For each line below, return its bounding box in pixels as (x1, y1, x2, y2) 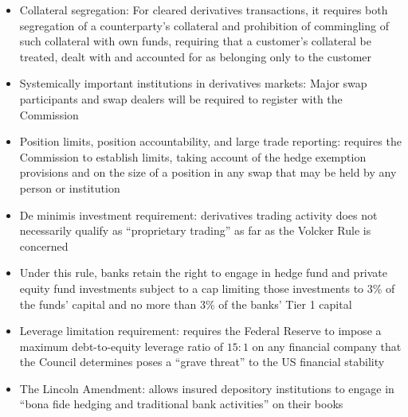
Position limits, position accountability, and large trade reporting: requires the (19, 133, 402, 150)
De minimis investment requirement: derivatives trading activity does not (19, 206, 378, 223)
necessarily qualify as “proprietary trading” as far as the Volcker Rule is (19, 222, 371, 239)
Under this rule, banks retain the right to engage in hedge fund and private (19, 264, 388, 281)
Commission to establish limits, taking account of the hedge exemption (19, 148, 367, 165)
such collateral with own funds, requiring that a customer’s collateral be (19, 33, 371, 49)
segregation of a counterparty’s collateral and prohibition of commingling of (19, 17, 389, 33)
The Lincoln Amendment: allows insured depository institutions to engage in (19, 380, 394, 396)
